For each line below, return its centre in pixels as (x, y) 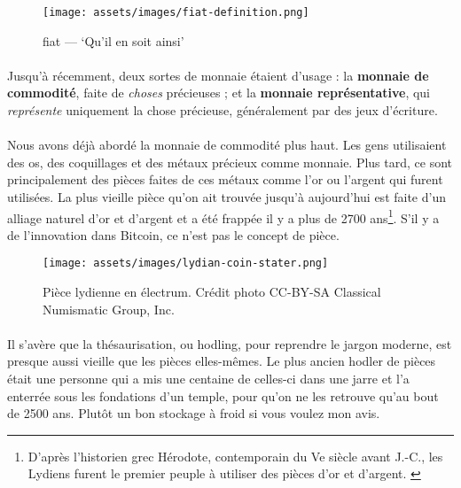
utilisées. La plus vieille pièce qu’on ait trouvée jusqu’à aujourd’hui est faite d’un (227, 197)
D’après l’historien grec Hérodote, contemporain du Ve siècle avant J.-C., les (235, 456)
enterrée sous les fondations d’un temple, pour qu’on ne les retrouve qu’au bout (223, 395)
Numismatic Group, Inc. (109, 309)
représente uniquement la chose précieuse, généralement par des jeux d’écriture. (223, 110)
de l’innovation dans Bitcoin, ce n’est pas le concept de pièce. (173, 234)
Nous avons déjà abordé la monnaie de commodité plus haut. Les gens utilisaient (227, 145)
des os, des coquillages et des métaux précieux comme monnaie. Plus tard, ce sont (230, 162)
